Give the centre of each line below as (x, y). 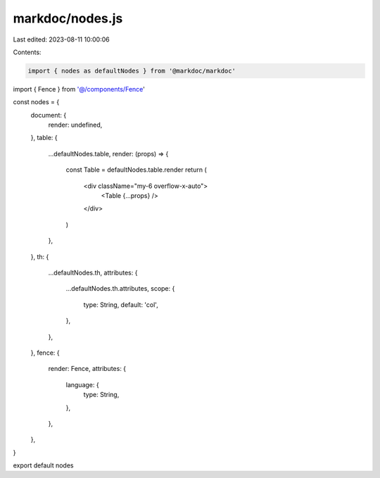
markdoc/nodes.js (68, 18)
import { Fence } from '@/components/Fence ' (79, 89)
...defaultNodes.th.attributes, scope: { (120, 289)
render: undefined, (75, 125)
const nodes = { (36, 102)
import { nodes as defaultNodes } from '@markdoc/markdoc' (132, 71)
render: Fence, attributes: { (87, 369)
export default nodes (43, 465)
